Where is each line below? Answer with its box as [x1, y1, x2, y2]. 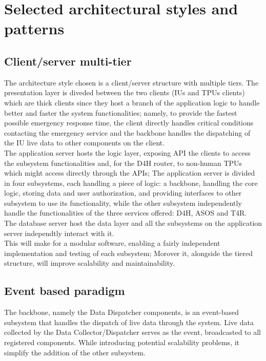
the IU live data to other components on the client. [4, 137, 165, 148]
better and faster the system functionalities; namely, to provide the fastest [4, 107, 237, 118]
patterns [4, 18, 65, 39]
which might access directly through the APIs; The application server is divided [4, 167, 255, 178]
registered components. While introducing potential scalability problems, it [4, 337, 240, 348]
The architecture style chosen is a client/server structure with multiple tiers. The [4, 77, 259, 88]
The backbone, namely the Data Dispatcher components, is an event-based [4, 307, 239, 317]
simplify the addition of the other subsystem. [4, 347, 146, 357]
